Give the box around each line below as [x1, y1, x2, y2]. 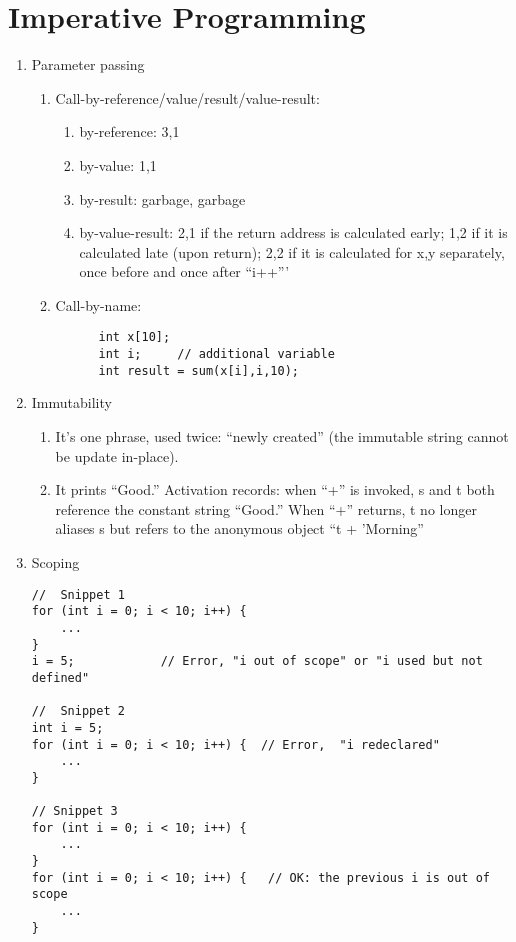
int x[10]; [98, 330, 171, 345]
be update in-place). [55, 445, 179, 466]
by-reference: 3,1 [79, 121, 180, 142]
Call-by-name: [55, 294, 142, 315]
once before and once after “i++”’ [79, 261, 290, 282]
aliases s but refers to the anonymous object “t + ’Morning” [55, 518, 424, 539]
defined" [31, 670, 90, 685]
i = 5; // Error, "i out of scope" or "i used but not [31, 654, 483, 669]
